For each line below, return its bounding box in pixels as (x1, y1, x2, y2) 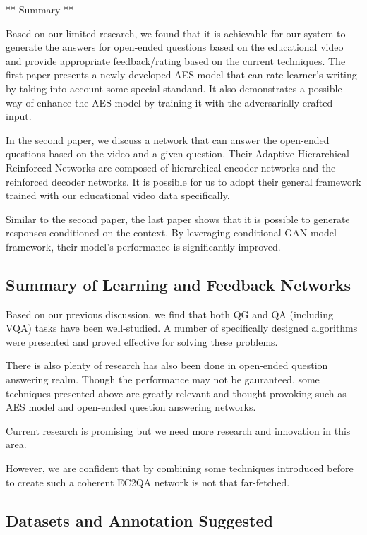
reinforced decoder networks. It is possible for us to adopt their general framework (6, 174, 361, 188)
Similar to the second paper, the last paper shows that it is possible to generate (6, 211, 350, 226)
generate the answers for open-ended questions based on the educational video (6, 40, 344, 54)
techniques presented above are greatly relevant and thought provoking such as (6, 385, 347, 400)
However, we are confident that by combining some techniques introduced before (6, 461, 354, 476)
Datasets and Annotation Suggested (6, 509, 273, 531)
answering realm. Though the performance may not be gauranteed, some (6, 372, 320, 387)
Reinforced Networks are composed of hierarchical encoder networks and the (6, 160, 336, 174)
